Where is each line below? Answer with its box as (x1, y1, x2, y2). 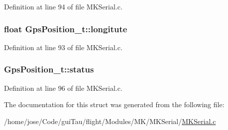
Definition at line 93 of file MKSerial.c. (4, 42, 122, 52)
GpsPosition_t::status (4, 63, 94, 75)
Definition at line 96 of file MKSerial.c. (4, 82, 122, 93)
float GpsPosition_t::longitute (4, 22, 127, 35)
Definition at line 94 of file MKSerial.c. (4, 1, 122, 11)
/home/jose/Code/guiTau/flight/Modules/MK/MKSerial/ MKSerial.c (4, 116, 216, 126)
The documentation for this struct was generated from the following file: (4, 99, 225, 110)
